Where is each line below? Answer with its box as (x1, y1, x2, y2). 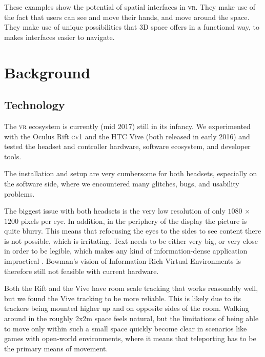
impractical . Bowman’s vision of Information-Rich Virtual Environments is (4, 256, 241, 266)
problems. (4, 188, 35, 199)
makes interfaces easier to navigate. (4, 31, 115, 42)
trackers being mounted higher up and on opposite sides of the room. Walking (4, 303, 249, 313)
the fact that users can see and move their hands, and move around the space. (4, 11, 250, 22)
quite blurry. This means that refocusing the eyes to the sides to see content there (4, 225, 261, 236)
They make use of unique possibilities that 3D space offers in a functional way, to (4, 22, 260, 32)
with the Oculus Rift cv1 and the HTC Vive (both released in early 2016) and (4, 131, 250, 141)
